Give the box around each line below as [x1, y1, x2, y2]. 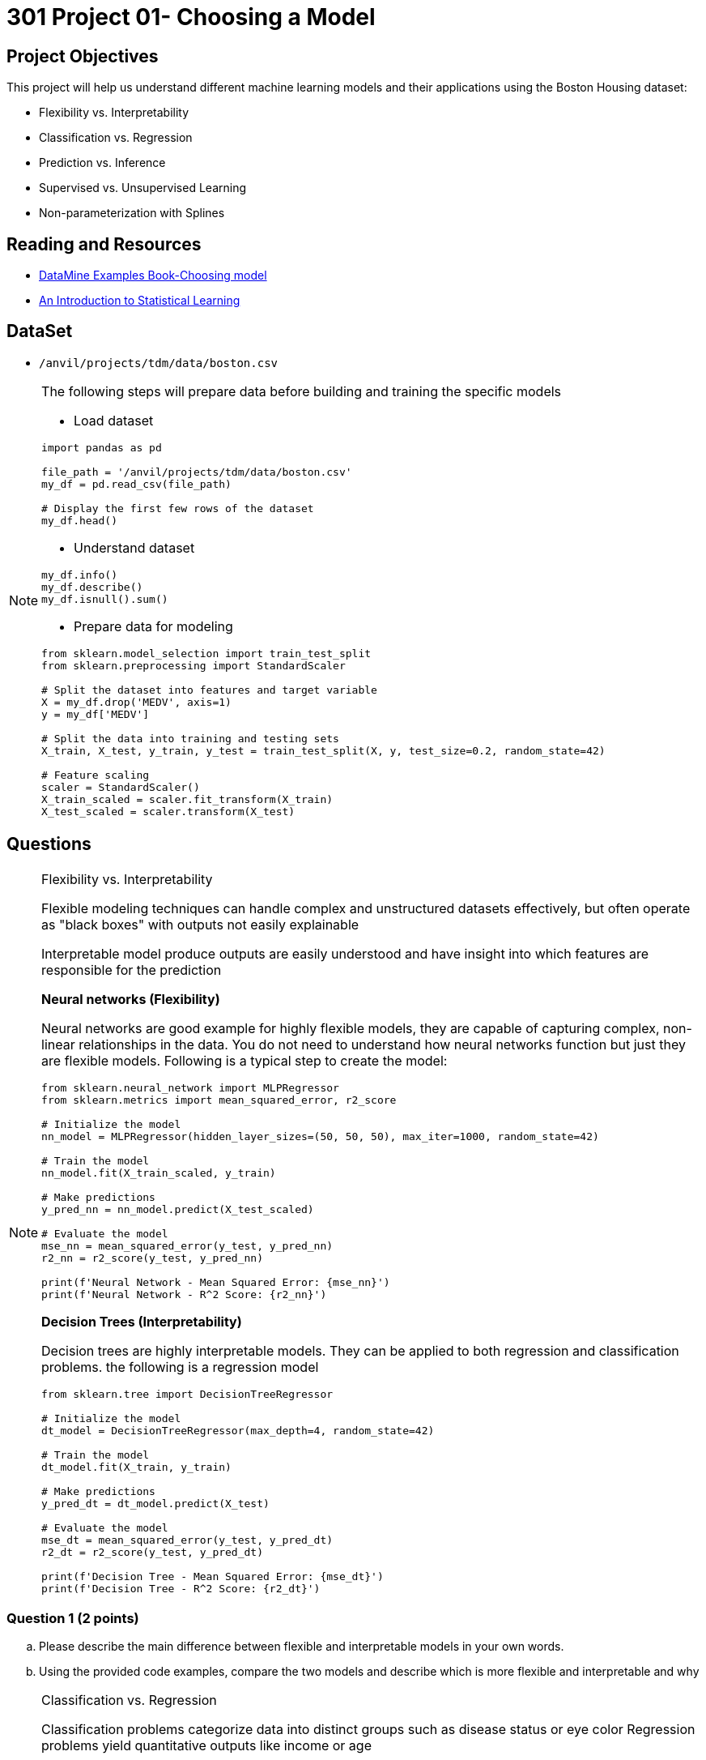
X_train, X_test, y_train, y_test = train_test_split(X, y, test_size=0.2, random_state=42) [41, 744, 606, 757]
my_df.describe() [41, 580, 143, 593]
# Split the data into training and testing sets [41, 732, 339, 745]
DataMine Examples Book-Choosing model [39, 268, 267, 283]
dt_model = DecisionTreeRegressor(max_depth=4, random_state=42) [41, 1424, 435, 1437]
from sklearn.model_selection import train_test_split [41, 647, 372, 660]
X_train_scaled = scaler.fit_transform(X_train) [41, 792, 334, 805]
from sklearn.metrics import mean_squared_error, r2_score [41, 1093, 397, 1106]
